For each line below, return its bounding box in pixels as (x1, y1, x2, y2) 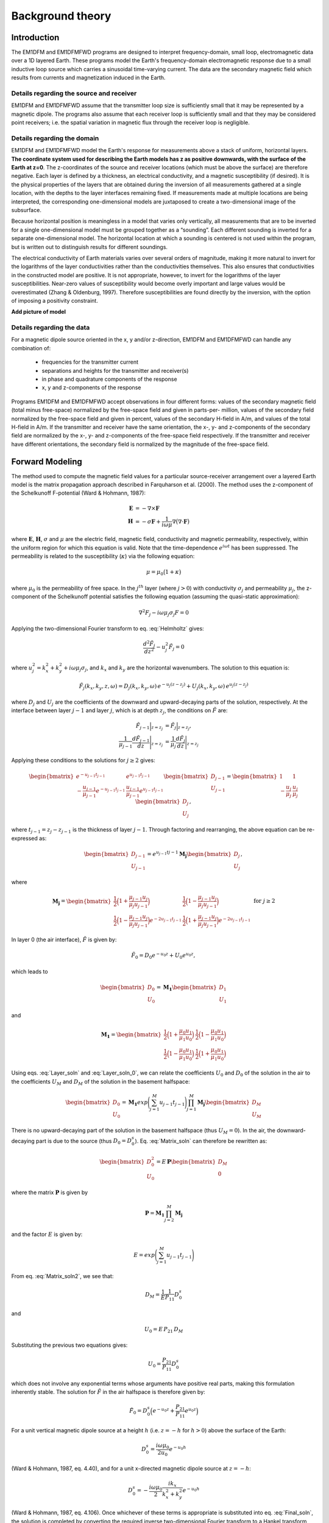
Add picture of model (11, 308, 66, 316)
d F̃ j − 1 (132, 735, 150, 743)
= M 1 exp (121, 1098, 149, 1107)
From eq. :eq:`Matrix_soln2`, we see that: (11, 1272, 114, 1279)
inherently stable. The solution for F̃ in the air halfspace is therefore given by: (11, 1388, 205, 1396)
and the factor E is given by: (11, 1231, 83, 1238)
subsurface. (11, 207, 42, 214)
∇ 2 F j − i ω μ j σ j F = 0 (138, 608, 189, 618)
